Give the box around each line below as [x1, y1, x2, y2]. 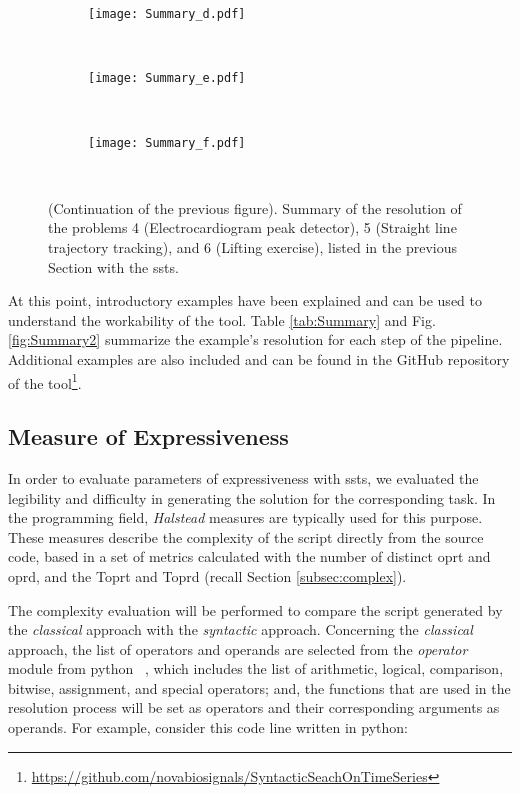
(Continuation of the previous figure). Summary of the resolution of [48, 197, 462, 218]
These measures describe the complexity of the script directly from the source [8, 526, 484, 547]
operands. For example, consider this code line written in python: [8, 717, 409, 738]
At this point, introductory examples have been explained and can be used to [8, 290, 482, 311]
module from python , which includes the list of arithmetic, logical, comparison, [8, 658, 504, 679]
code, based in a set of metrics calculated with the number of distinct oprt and [8, 546, 491, 567]
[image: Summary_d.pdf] [88, 7, 246, 21]
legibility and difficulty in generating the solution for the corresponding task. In [8, 487, 496, 508]
